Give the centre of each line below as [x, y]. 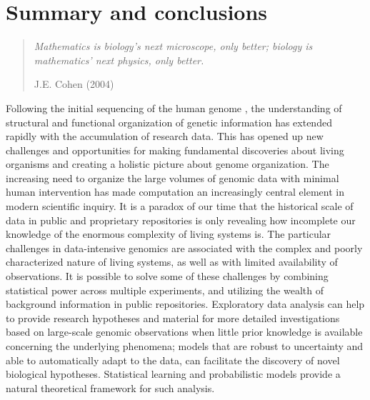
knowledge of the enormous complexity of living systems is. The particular [169, 234]
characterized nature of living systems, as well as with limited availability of [172, 262]
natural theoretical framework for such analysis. [110, 387]
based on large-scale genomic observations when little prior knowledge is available [184, 332]
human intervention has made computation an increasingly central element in [175, 192]
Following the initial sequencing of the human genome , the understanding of [174, 107]
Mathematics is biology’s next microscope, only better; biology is [173, 46]
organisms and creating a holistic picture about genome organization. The [167, 164]
